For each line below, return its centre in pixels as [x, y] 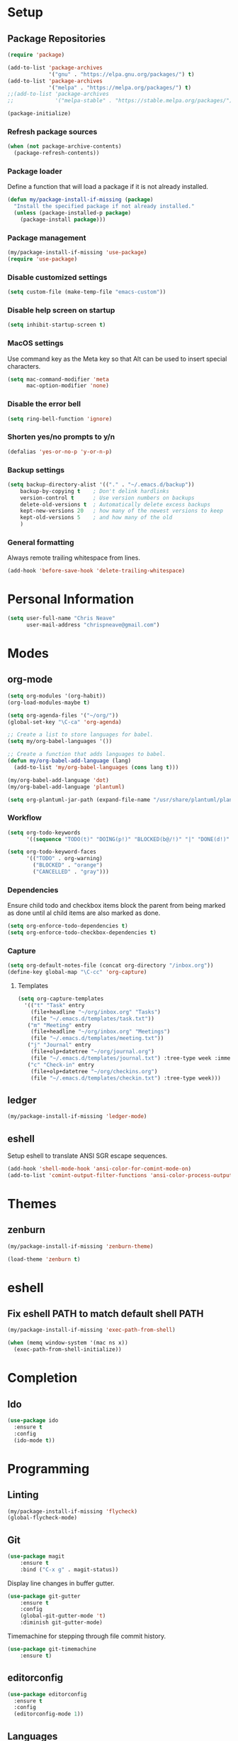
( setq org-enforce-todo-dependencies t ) [68, 926]
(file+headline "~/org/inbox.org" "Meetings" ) [101, 1032]
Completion [42, 1378]
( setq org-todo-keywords [44, 832]
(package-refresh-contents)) [57, 153]
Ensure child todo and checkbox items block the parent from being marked [117, 906]
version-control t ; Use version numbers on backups [107, 498]
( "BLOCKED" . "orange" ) [68, 865]
